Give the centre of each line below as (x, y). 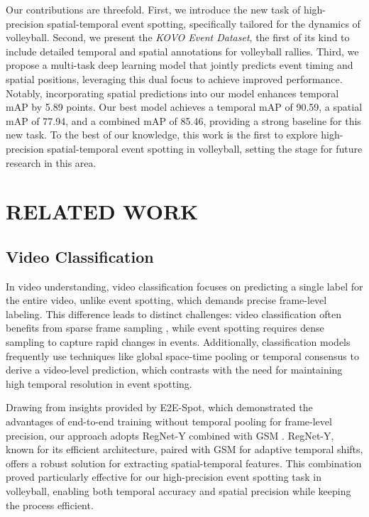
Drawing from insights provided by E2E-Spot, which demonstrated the (159, 407)
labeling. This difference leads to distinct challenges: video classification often (174, 314)
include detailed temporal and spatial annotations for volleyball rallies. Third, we (182, 51)
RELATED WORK (102, 211)
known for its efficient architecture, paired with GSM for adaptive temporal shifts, (184, 449)
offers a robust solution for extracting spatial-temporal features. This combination (184, 463)
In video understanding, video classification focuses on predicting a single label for (184, 286)
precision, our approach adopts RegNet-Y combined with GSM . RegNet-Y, (170, 435)
